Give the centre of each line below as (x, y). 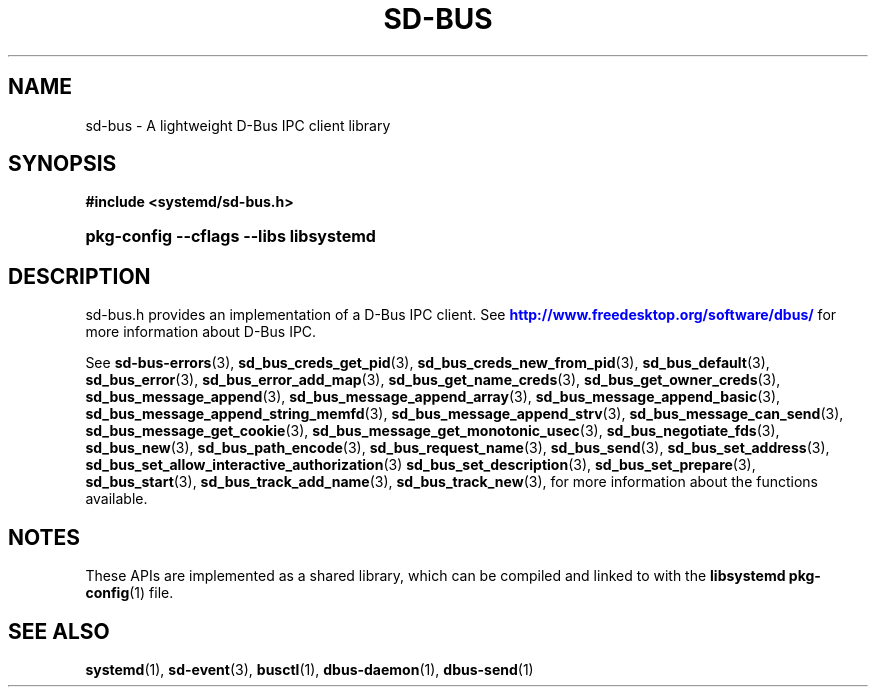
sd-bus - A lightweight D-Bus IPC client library (238, 125)
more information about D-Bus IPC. (201, 332)
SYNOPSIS (62, 164)
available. (116, 499)
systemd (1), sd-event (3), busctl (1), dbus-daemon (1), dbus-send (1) (309, 669)
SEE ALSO (59, 631)
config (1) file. (129, 593)
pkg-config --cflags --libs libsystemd (230, 236)
